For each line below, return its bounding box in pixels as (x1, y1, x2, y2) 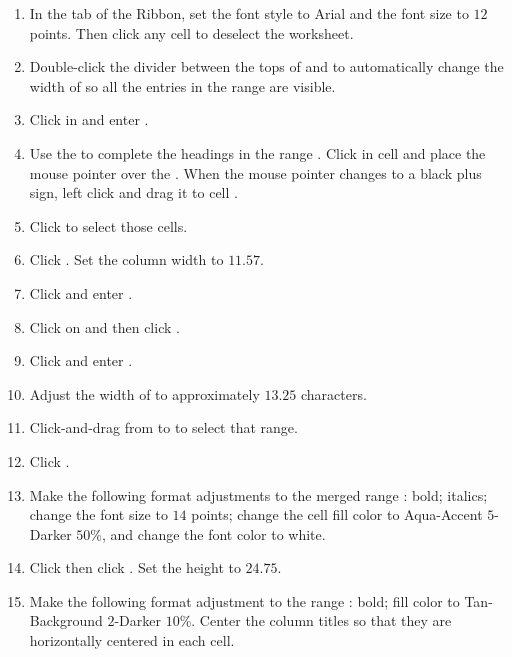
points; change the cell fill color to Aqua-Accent (191, 504, 483, 525)
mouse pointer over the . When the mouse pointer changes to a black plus (29, 162, 482, 183)
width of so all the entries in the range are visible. (29, 75, 336, 96)
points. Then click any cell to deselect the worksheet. (29, 22, 354, 43)
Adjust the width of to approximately (29, 383, 260, 404)
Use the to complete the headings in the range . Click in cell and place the (29, 142, 486, 163)
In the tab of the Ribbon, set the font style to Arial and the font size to (29, 3, 469, 23)
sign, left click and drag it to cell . (29, 182, 238, 203)
